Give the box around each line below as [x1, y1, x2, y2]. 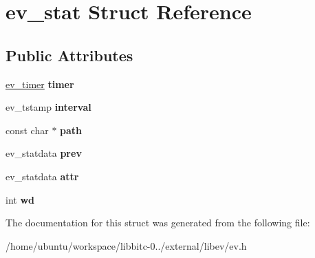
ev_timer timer [6, 76, 74, 91]
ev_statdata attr [6, 169, 79, 183]
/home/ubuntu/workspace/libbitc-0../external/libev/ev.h [6, 238, 247, 252]
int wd [6, 192, 34, 206]
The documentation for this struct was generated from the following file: [6, 215, 310, 230]
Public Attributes [6, 44, 133, 65]
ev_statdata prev [6, 146, 82, 160]
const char [6, 122, 49, 137]
